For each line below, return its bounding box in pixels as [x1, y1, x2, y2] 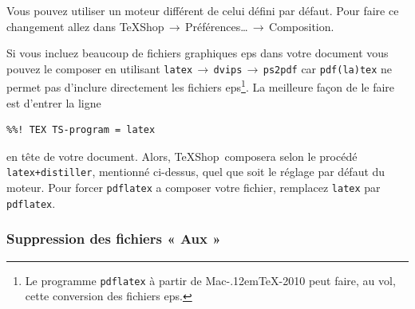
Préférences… [185, 18, 248, 34]
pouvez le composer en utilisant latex [6, 60, 193, 76]
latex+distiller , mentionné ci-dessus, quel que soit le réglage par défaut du [6, 163, 385, 180]
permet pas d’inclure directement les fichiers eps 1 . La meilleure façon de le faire [6, 76, 395, 96]
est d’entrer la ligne [6, 94, 101, 111]
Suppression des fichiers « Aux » [6, 229, 221, 248]
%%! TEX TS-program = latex [6, 124, 156, 136]
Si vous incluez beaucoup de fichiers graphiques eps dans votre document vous [6, 45, 389, 61]
